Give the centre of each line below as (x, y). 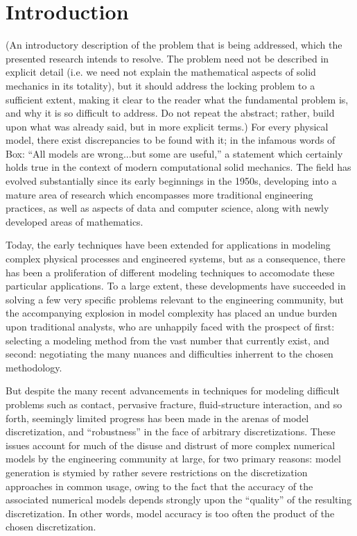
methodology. (34, 367)
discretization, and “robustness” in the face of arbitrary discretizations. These (171, 432)
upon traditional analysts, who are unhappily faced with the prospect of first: (170, 326)
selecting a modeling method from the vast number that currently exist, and (168, 340)
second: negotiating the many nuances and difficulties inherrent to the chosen (169, 354)
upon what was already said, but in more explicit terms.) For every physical (167, 126)
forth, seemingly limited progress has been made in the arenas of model (157, 418)
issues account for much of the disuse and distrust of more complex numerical (171, 445)
